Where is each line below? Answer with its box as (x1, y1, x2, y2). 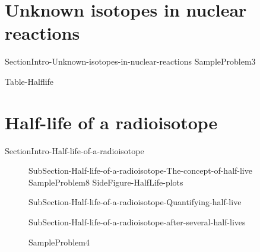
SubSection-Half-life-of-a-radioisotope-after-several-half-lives (28, 216, 246, 228)
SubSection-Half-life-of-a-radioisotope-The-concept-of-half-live (28, 164, 252, 177)
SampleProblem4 (28, 235, 90, 248)
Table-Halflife (5, 75, 54, 87)
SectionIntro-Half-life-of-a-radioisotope (5, 144, 144, 157)
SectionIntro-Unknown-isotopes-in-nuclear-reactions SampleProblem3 (5, 55, 256, 68)
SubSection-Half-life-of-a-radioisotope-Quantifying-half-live (28, 196, 242, 208)
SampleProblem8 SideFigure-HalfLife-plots (28, 176, 183, 188)
